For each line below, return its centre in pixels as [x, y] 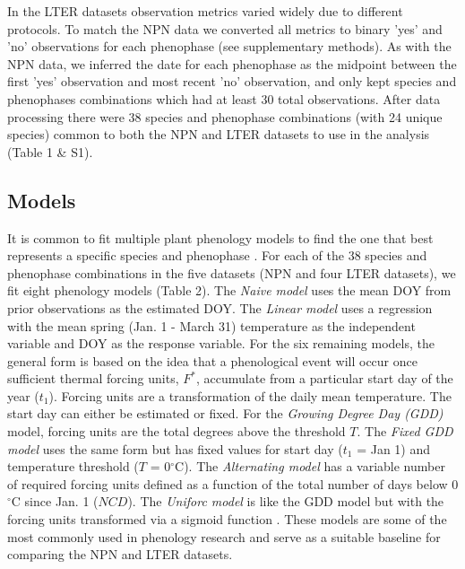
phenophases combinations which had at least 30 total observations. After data [224, 98]
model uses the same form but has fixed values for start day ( [175, 448]
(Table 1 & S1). [50, 151]
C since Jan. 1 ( [55, 501]
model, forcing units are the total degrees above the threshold [177, 431]
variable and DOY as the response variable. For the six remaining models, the [221, 343]
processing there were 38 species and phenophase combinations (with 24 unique [225, 116]
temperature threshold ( [73, 466]
